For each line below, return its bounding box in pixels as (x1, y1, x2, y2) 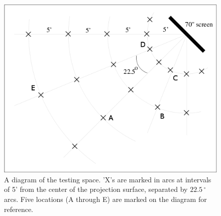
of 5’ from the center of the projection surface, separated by (4, 184, 188, 194)
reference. (4, 203, 34, 214)
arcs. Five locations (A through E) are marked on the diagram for (4, 194, 207, 204)
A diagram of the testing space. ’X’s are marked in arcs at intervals (4, 174, 211, 184)
